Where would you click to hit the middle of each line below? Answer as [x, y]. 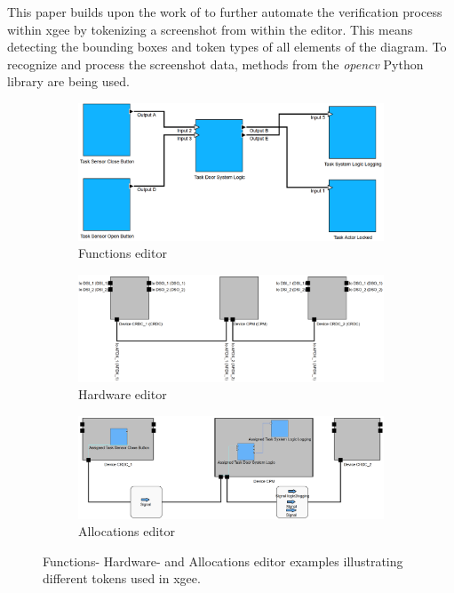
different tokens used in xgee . [122, 578]
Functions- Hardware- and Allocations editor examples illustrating [223, 561]
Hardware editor [123, 394]
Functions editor [123, 253]
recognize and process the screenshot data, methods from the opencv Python [215, 64]
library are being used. [68, 81]
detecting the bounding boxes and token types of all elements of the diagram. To [227, 47]
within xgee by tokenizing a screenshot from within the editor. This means [210, 29]
